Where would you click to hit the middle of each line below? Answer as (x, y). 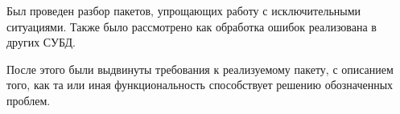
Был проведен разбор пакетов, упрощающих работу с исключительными (184, 10)
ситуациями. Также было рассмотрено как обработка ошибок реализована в (192, 26)
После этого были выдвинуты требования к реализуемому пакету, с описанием (200, 69)
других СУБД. (41, 42)
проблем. (29, 100)
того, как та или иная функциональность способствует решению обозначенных (200, 85)
